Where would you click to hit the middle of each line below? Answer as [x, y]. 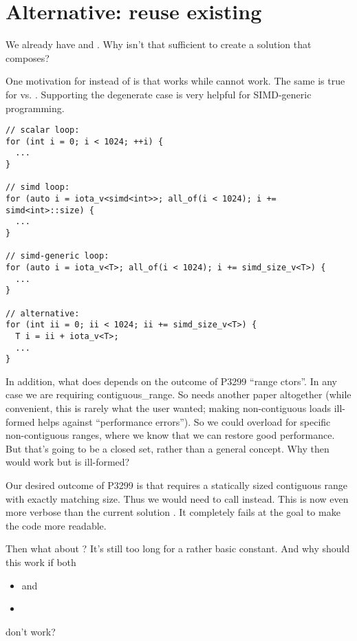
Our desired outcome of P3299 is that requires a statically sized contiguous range [177, 485]
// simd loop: [38, 187]
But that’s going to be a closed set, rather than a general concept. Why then [167, 448]
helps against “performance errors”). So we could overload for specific [184, 421]
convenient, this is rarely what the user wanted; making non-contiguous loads [169, 408]
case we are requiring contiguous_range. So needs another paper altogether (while [178, 394]
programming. [35, 108]
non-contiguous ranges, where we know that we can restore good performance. [170, 435]
